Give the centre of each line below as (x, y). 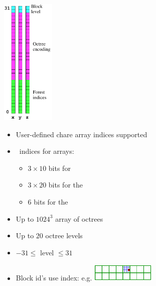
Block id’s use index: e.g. (54, 278)
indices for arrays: (47, 151)
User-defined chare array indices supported (82, 134)
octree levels (64, 235)
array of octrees (79, 218)
